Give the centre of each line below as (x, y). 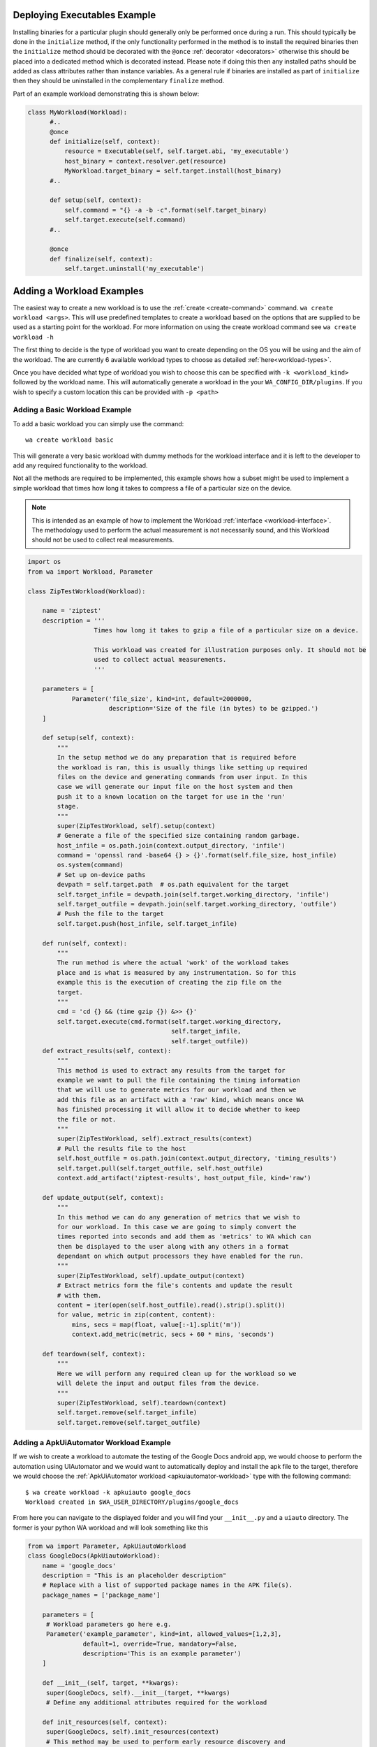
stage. (68, 806)
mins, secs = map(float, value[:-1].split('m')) (156, 1325)
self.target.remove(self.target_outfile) (129, 1422)
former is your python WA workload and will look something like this (111, 1528)
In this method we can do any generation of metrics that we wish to (178, 1217)
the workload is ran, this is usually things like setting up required (182, 767)
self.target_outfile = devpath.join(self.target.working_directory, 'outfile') (197, 904)
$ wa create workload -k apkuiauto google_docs (108, 1492)
